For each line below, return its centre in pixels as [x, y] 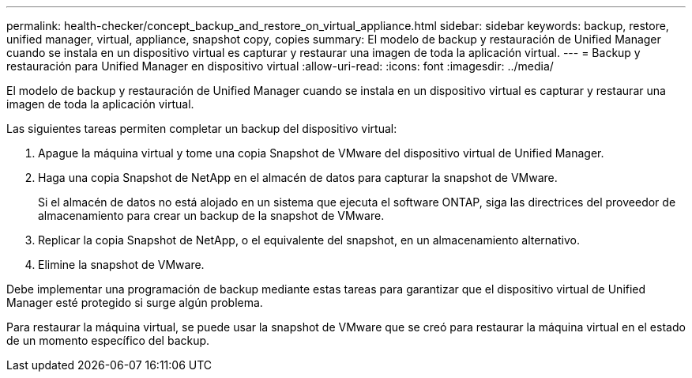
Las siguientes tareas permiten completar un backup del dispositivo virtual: [202, 129]
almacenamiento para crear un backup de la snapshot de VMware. [211, 215]
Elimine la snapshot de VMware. [121, 265]
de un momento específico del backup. [108, 340]
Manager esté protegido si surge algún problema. [135, 302]
